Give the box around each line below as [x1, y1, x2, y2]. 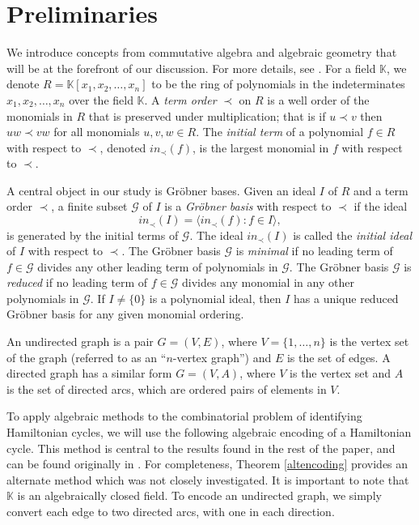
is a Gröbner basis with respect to [164, 198, 332, 215]
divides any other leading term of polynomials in [37, 258, 278, 275]
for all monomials [53, 123, 140, 140]
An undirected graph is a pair [6, 333, 154, 350]
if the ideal [353, 198, 408, 215]
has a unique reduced [294, 289, 399, 306]
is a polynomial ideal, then [149, 289, 281, 306]
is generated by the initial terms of [6, 226, 179, 243]
